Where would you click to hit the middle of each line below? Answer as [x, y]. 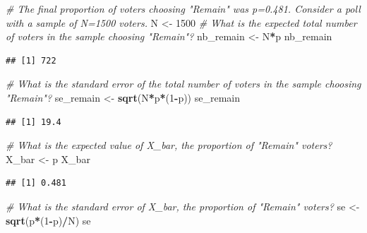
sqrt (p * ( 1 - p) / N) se [48, 220]
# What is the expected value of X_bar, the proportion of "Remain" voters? [169, 145]
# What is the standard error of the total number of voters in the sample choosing [183, 84]
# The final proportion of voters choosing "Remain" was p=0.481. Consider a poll [183, 8]
